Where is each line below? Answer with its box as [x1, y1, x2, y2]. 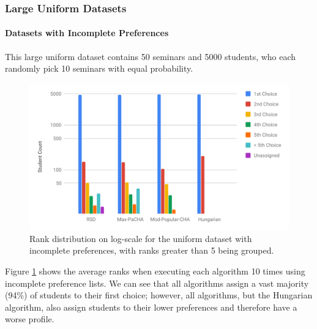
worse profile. [5, 312, 54, 325]
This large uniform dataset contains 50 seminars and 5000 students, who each [5, 50, 296, 62]
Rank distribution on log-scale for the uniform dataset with [29, 232, 252, 244]
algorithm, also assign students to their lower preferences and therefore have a [5, 300, 297, 313]
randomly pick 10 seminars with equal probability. [5, 62, 193, 75]
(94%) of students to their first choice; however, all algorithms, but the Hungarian [5, 289, 313, 301]
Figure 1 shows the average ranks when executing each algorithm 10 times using [5, 264, 305, 277]
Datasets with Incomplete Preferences [5, 26, 169, 39]
